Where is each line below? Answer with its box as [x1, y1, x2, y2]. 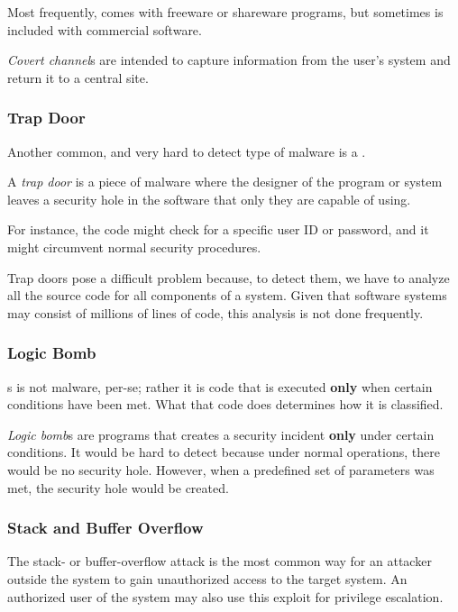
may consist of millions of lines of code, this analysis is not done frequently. [7, 303, 424, 322]
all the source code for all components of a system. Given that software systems [7, 286, 447, 305]
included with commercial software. [7, 20, 202, 39]
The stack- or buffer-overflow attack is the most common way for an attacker [7, 552, 432, 571]
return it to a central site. [7, 68, 149, 87]
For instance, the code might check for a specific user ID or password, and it [7, 220, 429, 239]
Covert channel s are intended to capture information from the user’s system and [7, 50, 451, 69]
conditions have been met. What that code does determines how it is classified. [7, 395, 444, 414]
